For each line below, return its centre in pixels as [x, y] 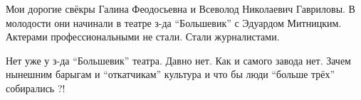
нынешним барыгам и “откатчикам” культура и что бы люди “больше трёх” [171, 74]
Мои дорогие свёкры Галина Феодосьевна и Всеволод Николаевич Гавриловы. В [180, 9]
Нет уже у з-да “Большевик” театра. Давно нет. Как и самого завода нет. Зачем [178, 60]
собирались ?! [36, 88]
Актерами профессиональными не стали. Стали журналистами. [143, 37]
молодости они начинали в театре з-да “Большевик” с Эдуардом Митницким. [174, 22]
